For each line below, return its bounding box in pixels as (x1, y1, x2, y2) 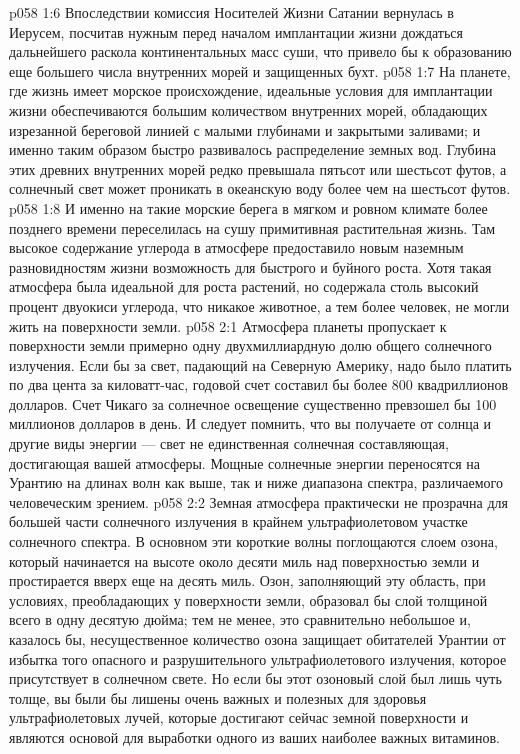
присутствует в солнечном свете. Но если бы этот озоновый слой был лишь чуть (9, 668, 502, 689)
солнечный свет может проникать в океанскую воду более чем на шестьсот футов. (9, 178, 511, 199)
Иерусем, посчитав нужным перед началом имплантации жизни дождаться (9, 21, 464, 42)
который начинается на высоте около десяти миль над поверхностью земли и (9, 550, 480, 571)
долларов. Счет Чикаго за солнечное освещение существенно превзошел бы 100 (9, 393, 497, 414)
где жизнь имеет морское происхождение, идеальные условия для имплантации (9, 80, 493, 101)
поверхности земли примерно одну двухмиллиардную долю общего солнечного (9, 335, 492, 356)
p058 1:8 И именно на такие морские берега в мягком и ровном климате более (9, 197, 488, 218)
